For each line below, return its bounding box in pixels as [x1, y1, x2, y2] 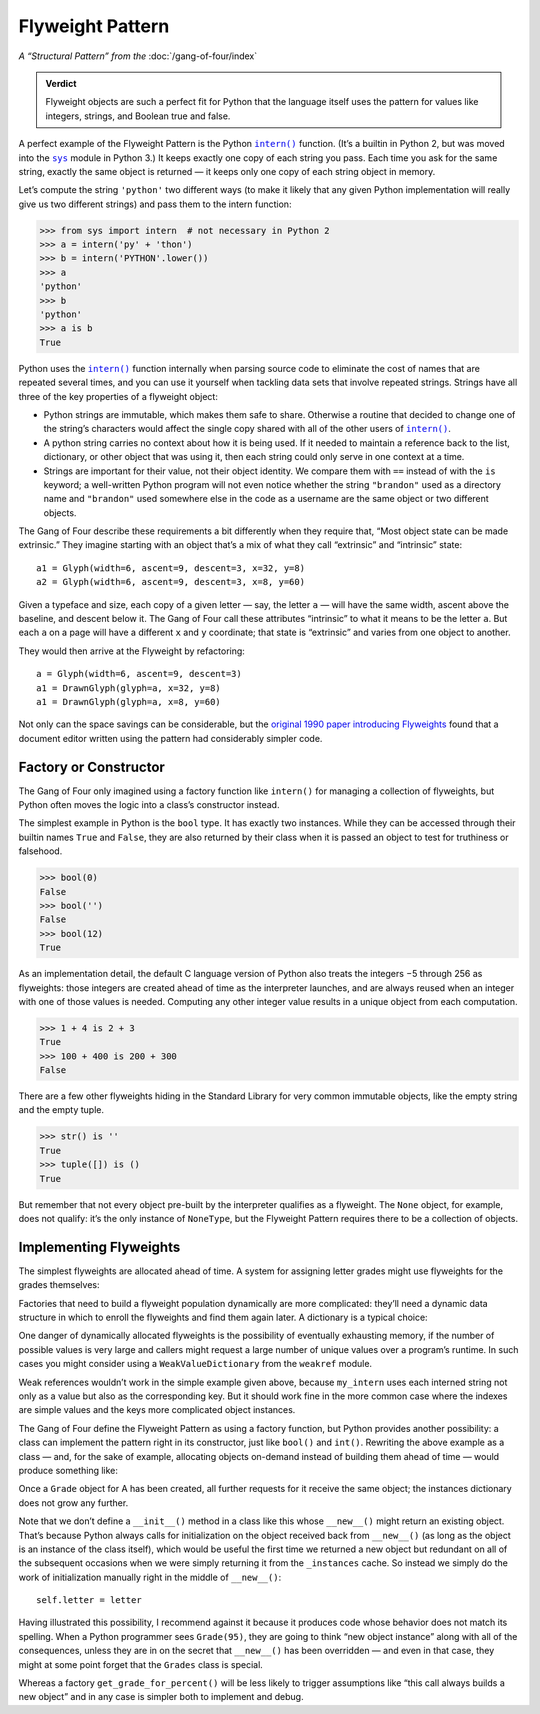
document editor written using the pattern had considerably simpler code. [18, 732, 323, 744]
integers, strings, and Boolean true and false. [45, 110, 231, 122]
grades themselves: [18, 1279, 100, 1291]
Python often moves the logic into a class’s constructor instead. [18, 799, 280, 811]
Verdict [45, 77, 77, 89]
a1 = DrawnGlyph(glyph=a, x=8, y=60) [36, 696, 222, 707]
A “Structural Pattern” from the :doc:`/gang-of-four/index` [18, 50, 258, 62]
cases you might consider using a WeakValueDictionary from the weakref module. [18, 1358, 373, 1370]
